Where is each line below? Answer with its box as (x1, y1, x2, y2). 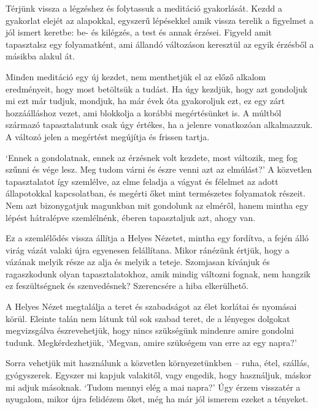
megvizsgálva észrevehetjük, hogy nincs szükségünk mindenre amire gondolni (6, 324, 294, 337)
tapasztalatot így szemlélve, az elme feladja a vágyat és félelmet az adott (6, 174, 279, 187)
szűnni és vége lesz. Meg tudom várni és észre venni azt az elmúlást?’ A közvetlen (6, 163, 312, 176)
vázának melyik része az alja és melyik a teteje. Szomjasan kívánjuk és (6, 255, 270, 268)
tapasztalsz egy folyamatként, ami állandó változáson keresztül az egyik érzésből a (6, 37, 314, 50)
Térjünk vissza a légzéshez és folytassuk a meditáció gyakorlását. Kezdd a (6, 2, 282, 14)
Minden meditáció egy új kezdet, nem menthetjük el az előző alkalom (6, 70, 266, 83)
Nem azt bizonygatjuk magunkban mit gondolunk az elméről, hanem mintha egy (6, 198, 309, 211)
